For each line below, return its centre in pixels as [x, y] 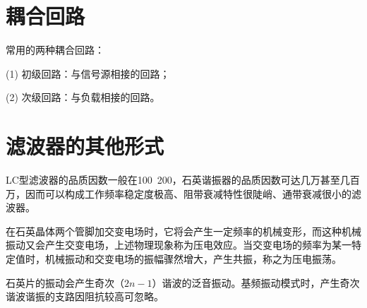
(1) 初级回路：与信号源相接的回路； [88, 73]
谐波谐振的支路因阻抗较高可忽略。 [85, 296]
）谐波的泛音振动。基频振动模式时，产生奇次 [256, 282]
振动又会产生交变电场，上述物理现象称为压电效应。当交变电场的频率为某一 [179, 245]
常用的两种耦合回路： [55, 50]
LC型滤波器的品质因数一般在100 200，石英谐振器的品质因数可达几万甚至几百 [183, 180]
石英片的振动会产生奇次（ [65, 282]
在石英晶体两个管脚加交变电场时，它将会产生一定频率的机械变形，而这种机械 [183, 231]
